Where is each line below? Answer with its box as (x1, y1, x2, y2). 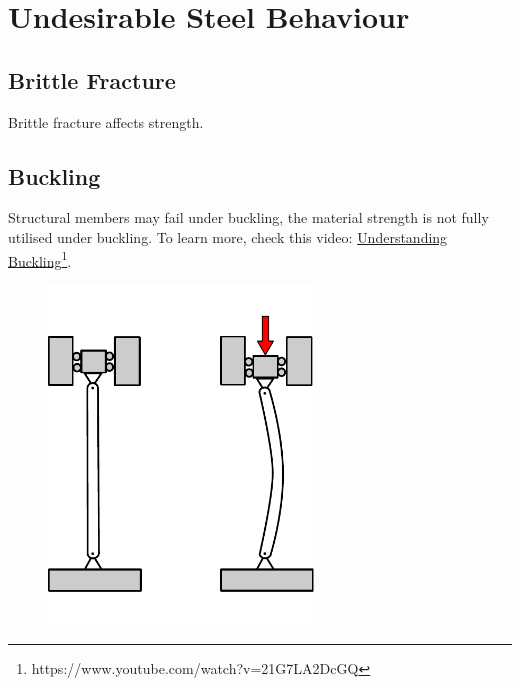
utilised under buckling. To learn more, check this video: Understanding (8, 226, 448, 247)
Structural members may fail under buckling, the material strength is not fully (8, 207, 489, 228)
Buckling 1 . (8, 247, 72, 271)
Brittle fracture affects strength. (8, 111, 204, 132)
